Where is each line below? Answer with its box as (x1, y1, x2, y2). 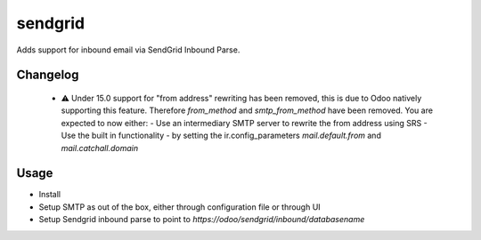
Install (38, 189, 61, 200)
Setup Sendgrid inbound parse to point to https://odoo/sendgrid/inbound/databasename (38, 214, 365, 225)
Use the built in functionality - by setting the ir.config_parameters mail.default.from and (61, 130, 382, 141)
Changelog (16, 68, 79, 83)
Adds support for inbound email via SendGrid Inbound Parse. (16, 44, 240, 55)
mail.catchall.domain (61, 142, 138, 153)
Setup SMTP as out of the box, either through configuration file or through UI (38, 201, 321, 212)
